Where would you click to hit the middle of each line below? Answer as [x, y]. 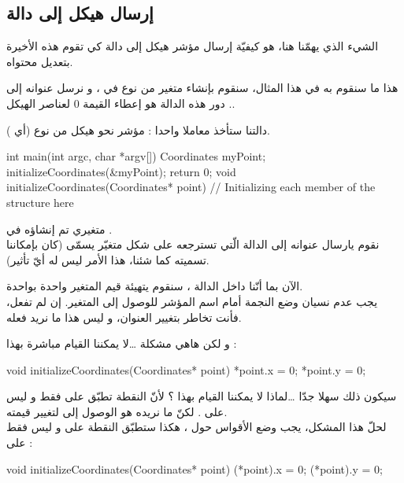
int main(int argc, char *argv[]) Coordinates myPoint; [136, 156]
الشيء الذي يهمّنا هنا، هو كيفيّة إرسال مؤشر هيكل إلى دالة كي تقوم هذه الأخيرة [193, 46]
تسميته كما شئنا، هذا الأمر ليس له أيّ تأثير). [108, 259]
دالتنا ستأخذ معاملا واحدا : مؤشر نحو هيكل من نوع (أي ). [138, 129]
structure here [40, 202]
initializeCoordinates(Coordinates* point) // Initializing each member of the [191, 187]
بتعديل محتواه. [40, 61]
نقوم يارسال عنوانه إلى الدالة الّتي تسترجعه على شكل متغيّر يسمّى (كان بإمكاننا [193, 244]
